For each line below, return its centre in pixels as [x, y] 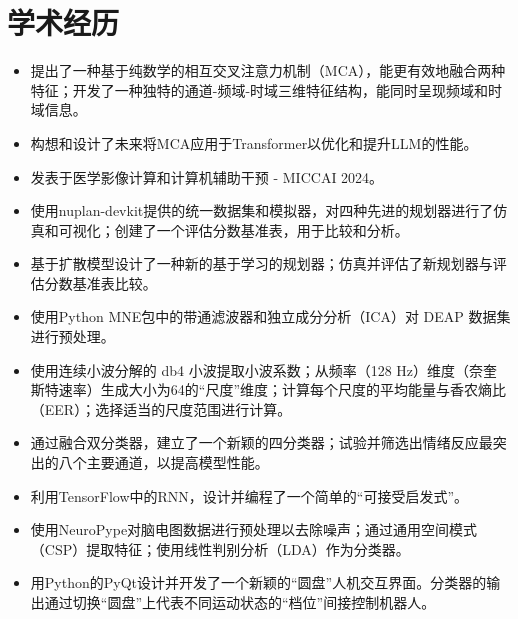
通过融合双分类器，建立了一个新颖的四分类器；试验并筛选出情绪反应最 [261, 442]
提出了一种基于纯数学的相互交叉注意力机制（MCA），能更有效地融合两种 [268, 70]
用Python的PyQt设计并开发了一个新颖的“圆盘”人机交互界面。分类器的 [258, 582]
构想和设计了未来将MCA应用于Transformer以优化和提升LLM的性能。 [254, 142]
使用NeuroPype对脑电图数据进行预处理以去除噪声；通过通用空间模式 [254, 529]
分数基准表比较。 [100, 282]
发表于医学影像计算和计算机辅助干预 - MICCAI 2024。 [207, 176]
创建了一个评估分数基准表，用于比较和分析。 [261, 229]
